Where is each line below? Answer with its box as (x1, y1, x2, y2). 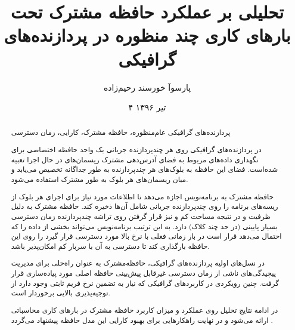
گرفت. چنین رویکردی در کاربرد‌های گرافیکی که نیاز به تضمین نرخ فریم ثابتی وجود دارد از (11, 277, 279, 288)
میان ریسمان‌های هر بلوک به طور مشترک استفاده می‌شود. (11, 174, 188, 184)
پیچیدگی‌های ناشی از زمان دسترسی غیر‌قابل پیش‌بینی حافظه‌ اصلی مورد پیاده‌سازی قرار (11, 268, 277, 278)
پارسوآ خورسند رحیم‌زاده (103, 81, 191, 93)
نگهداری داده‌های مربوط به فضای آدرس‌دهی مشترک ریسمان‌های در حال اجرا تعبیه (11, 154, 259, 164)
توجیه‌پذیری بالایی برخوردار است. (11, 288, 110, 298)
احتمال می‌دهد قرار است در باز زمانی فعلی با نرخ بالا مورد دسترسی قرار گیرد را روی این (11, 231, 282, 241)
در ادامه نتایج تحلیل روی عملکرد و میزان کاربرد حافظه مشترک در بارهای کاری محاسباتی (11, 304, 278, 314)
